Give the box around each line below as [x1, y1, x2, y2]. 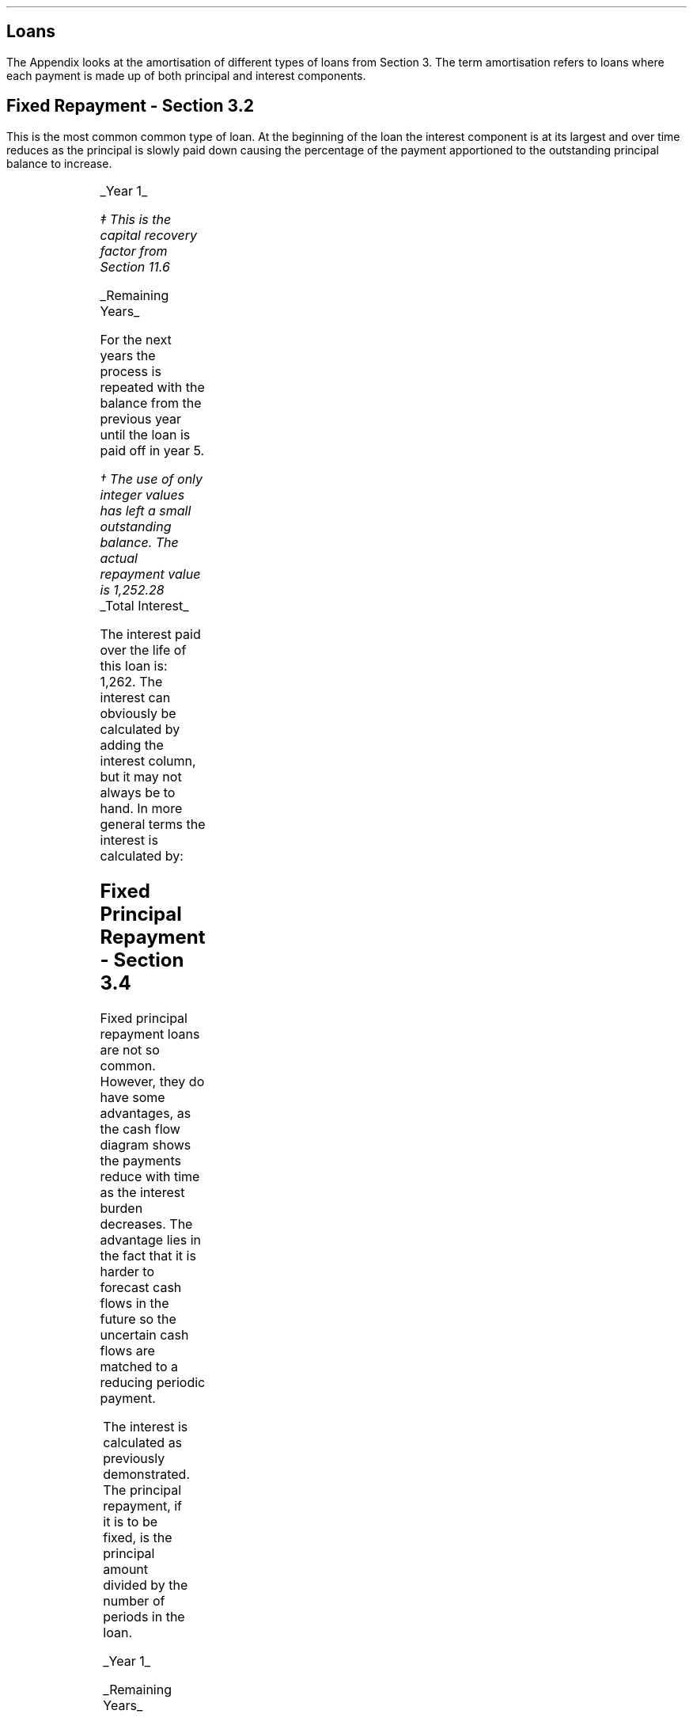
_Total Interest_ [100, 597, 189, 614]
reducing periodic [100, 1374, 206, 1390]
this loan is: [100, 657, 168, 674]
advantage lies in [100, 1231, 201, 1248]
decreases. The [100, 1215, 193, 1232]
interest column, [100, 752, 196, 769]
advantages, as [100, 1104, 191, 1121]
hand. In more [100, 800, 183, 816]
